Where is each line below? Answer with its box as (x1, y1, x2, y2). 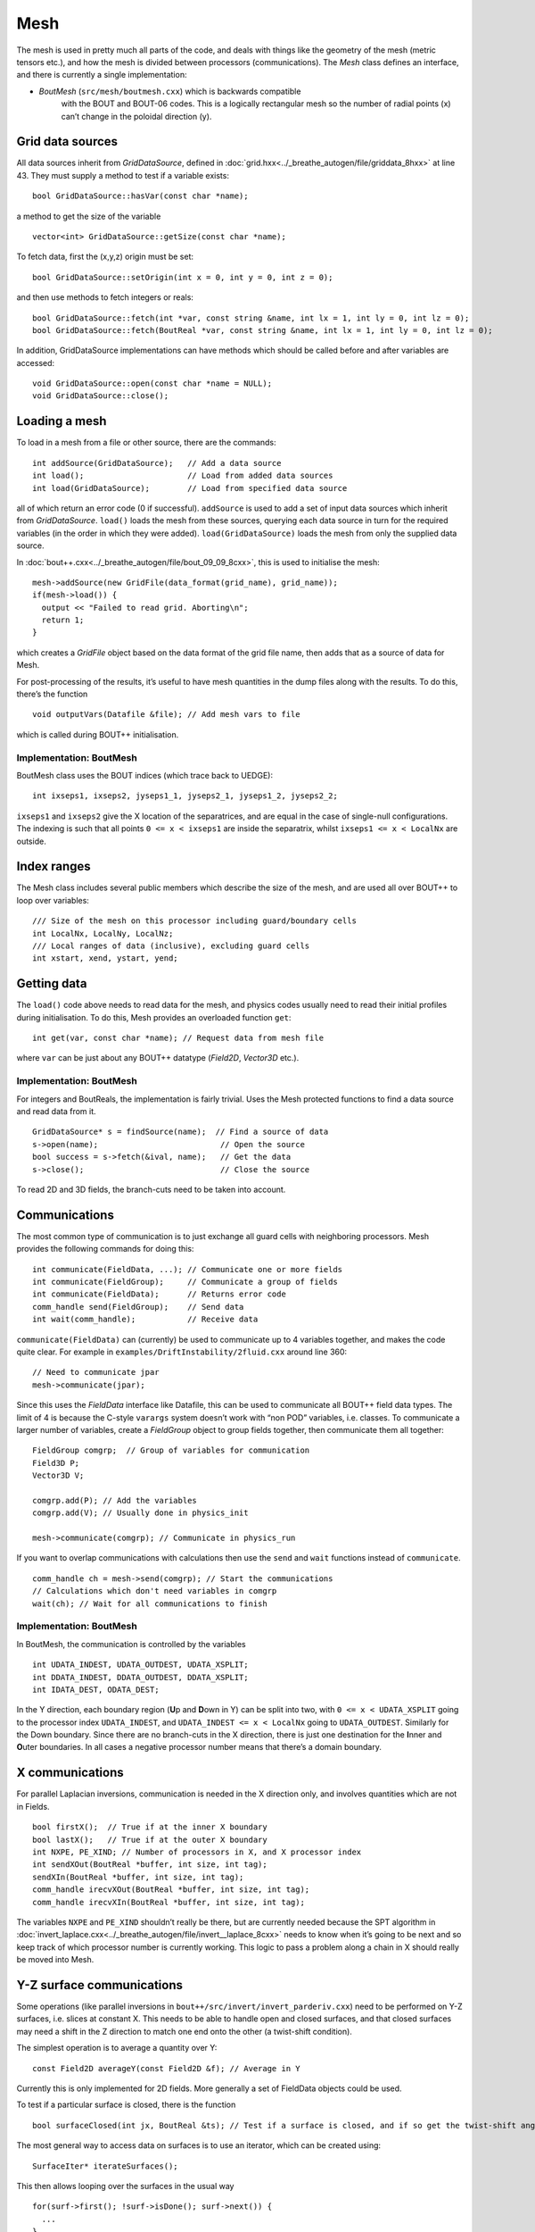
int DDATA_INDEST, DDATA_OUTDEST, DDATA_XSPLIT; (32, 1672, 249, 1682)
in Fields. (16, 1801, 50, 1811)
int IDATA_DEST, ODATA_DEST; (32, 1684, 160, 1695)
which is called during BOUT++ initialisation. (16, 729, 179, 740)
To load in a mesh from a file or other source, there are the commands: (16, 437, 276, 448)
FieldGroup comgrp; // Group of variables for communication (32, 1445, 310, 1455)
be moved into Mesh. (16, 1954, 95, 1965)
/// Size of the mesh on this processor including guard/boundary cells (32, 916, 357, 926)
